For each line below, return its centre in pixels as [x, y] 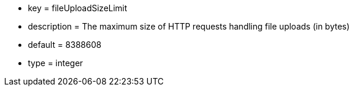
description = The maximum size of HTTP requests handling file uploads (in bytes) [189, 26]
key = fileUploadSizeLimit [78, 8]
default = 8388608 [65, 45]
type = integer [55, 63]
